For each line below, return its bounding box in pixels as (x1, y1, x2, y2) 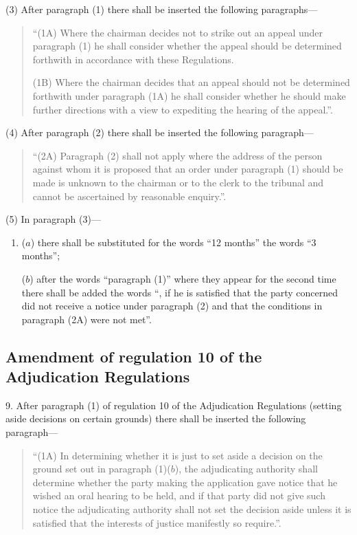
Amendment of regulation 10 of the (5, 345, 262, 367)
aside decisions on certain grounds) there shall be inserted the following (5, 411, 306, 426)
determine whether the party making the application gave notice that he (32, 474, 338, 489)
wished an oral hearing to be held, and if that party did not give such (32, 488, 325, 503)
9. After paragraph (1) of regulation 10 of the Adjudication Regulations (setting (5, 397, 342, 412)
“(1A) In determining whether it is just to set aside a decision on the (32, 448, 323, 462)
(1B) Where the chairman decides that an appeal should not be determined (32, 75, 350, 89)
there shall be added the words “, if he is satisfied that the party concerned (21, 285, 338, 299)
